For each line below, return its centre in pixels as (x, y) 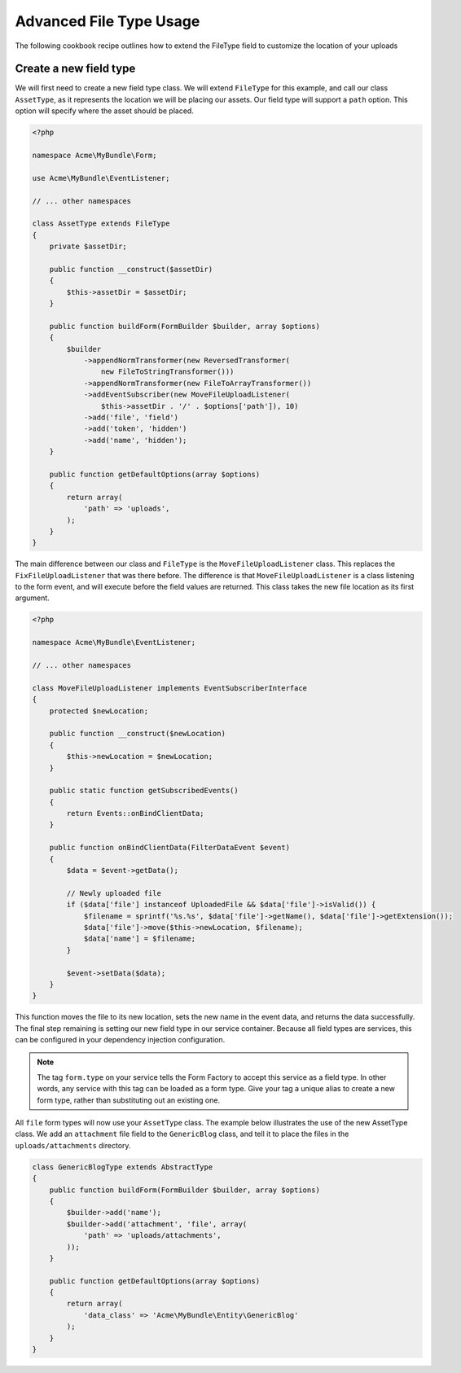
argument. (33, 598)
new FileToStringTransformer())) (167, 372)
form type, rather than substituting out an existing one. (128, 1100)
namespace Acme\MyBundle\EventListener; (114, 643)
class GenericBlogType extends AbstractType (123, 1167)
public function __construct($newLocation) (137, 734)
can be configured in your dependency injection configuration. (120, 1040)
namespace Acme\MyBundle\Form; (95, 155)
